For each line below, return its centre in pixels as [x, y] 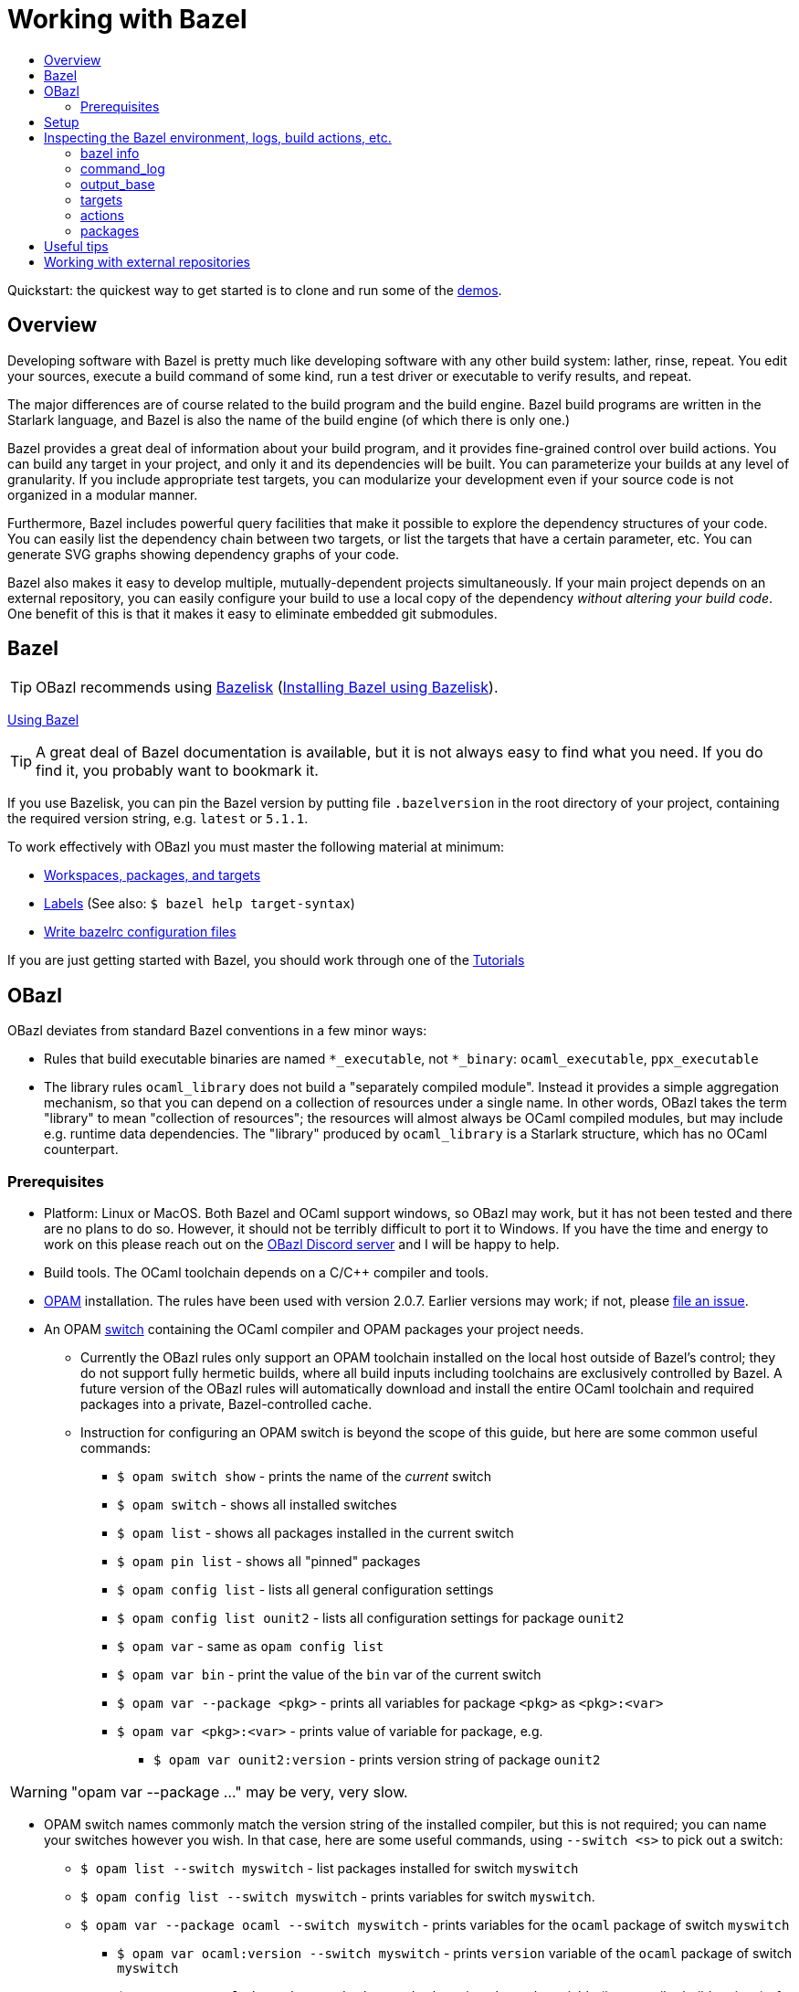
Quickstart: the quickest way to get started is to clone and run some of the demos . [255, 290]
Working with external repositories [147, 261]
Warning [39, 1792]
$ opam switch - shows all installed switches [257, 1505]
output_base [118, 184]
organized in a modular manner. [103, 494]
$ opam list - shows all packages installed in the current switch [315, 1533]
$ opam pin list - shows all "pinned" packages [269, 1562]
